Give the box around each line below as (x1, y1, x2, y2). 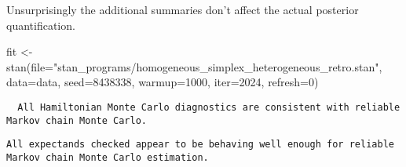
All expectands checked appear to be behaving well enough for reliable (6, 139, 394, 151)
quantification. (6, 16, 75, 33)
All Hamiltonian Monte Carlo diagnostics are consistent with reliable (17, 101, 401, 113)
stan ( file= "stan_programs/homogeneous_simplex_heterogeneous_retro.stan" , (6, 58, 382, 74)
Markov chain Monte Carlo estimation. (6, 151, 209, 163)
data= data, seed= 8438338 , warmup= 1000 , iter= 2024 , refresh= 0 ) (6, 74, 319, 90)
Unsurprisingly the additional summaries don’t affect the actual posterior (6, 2, 359, 17)
